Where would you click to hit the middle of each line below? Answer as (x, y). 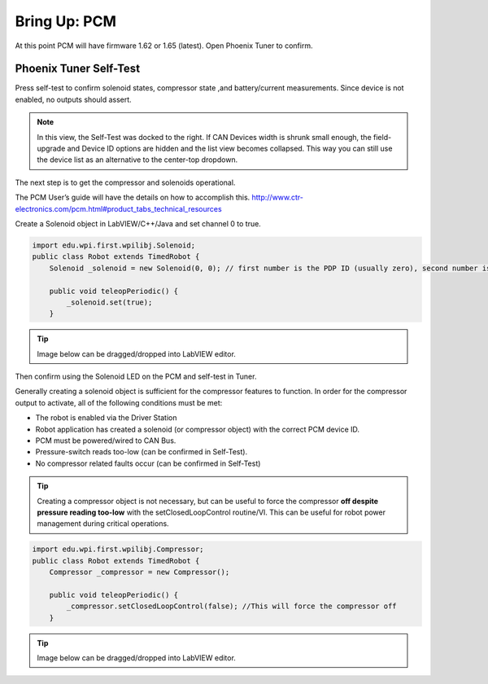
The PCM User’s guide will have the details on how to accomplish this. (133, 197)
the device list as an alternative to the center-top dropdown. (137, 160)
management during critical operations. (103, 524)
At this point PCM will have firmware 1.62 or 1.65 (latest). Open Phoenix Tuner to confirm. (164, 46)
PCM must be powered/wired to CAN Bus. (106, 441)
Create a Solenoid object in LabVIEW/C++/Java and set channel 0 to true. (138, 223)
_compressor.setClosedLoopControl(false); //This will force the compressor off (232, 606)
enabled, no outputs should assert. (73, 99)
